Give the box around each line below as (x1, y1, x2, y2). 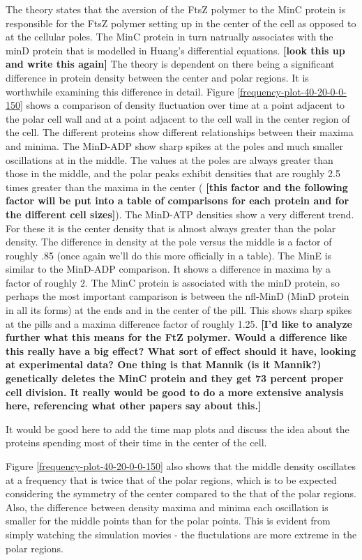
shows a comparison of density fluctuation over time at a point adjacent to (26, 98, 345, 112)
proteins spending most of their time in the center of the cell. (6, 435, 267, 450)
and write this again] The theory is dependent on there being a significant (6, 56, 335, 71)
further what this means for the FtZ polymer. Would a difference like (6, 330, 347, 345)
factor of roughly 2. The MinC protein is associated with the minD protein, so (6, 275, 340, 289)
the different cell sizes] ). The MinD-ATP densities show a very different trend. (6, 206, 354, 221)
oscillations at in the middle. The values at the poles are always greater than (6, 152, 333, 167)
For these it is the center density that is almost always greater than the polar (6, 220, 336, 235)
